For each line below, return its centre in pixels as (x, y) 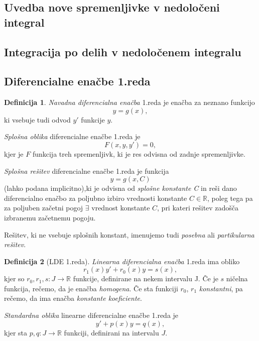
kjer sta (16, 332)
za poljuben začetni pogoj (44, 208)
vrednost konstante (121, 208)
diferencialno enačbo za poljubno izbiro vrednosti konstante (96, 198)
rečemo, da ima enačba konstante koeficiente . (73, 298)
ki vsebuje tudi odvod (37, 119)
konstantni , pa (221, 288)
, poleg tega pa (230, 198)
